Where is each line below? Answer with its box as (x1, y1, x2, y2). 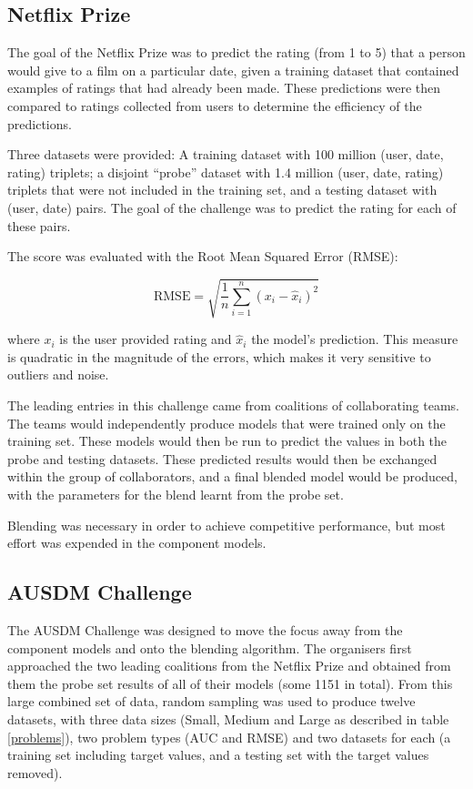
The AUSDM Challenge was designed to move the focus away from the (7, 621, 403, 640)
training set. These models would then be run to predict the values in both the (7, 431, 448, 450)
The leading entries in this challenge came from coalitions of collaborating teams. (7, 396, 460, 415)
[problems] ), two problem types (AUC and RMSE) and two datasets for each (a (7, 727, 451, 746)
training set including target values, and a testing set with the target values (7, 745, 429, 764)
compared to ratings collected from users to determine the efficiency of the (7, 96, 422, 115)
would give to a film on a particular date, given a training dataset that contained (7, 60, 459, 79)
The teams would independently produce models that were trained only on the (7, 413, 446, 432)
